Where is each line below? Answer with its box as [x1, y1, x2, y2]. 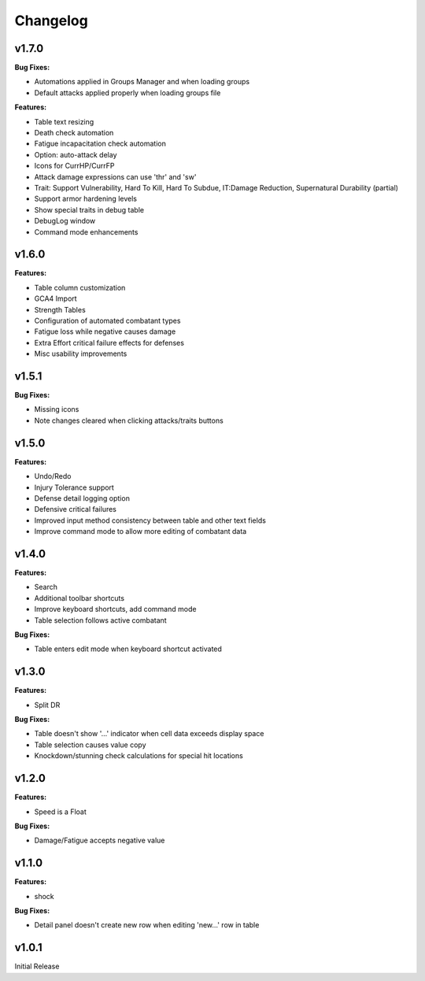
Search [34, 583, 58, 592]
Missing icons [34, 405, 79, 414]
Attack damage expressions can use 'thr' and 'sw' [34, 172, 197, 181]
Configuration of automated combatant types [34, 316, 181, 325]
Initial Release [14, 961, 60, 972]
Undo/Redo [34, 472, 72, 481]
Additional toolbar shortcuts [34, 593, 125, 602]
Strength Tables [34, 305, 86, 314]
